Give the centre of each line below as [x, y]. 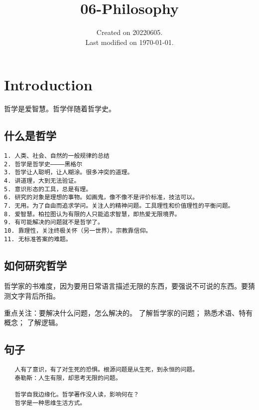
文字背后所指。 [35, 296]
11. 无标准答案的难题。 [38, 239]
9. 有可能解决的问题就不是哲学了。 [54, 222]
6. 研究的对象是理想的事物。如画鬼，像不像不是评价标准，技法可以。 [101, 198]
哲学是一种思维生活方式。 [50, 403]
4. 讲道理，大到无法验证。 [42, 181]
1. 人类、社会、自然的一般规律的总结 [57, 156]
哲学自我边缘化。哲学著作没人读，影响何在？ [77, 395]
